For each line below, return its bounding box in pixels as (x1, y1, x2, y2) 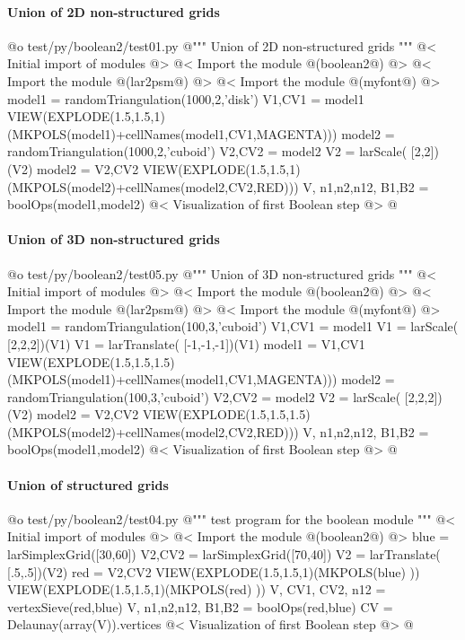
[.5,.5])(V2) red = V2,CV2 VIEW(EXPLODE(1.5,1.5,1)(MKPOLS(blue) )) (7, 562, 420, 581)
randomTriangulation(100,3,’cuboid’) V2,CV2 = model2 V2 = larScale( (7, 387, 401, 406)
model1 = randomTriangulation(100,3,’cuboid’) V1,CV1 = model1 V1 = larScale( (7, 317, 459, 336)
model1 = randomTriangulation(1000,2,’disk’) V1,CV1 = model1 (7, 89, 364, 108)
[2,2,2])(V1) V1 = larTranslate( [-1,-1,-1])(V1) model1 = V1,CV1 (7, 334, 365, 353)
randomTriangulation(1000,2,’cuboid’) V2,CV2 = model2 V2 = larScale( (7, 142, 408, 161)
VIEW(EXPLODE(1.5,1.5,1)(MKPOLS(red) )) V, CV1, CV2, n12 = (7, 580, 386, 599)
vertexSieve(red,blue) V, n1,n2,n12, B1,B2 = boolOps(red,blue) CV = (7, 597, 393, 616)
